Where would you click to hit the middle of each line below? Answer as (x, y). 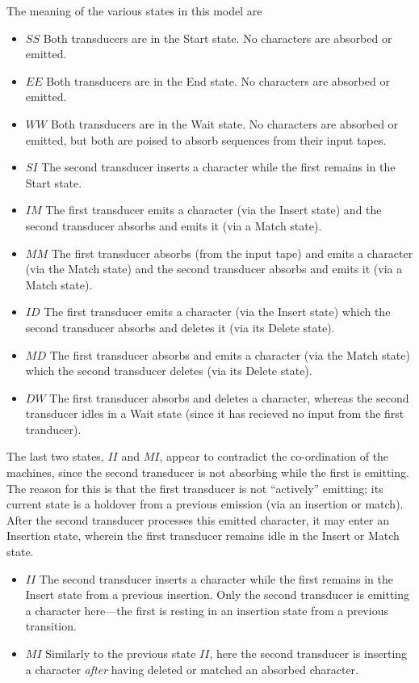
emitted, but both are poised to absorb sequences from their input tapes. (206, 139)
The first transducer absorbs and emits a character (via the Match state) (230, 354)
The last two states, (55, 456)
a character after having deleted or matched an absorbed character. (192, 669)
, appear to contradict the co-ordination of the (274, 456)
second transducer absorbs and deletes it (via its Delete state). (180, 327)
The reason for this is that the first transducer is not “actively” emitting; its (195, 488)
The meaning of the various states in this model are (134, 11)
